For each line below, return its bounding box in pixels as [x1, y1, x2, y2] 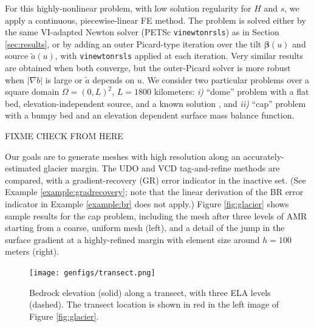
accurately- [243, 150, 284, 162]
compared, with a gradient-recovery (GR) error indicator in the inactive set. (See [5, 173, 306, 186]
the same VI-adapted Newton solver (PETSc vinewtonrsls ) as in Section [5, 26, 279, 38]
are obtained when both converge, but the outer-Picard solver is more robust [5, 61, 291, 74]
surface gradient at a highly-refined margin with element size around [5, 233, 260, 246]
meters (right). [5, 245, 60, 258]
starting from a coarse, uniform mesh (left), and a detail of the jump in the [5, 221, 285, 234]
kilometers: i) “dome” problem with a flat [154, 85, 309, 98]
